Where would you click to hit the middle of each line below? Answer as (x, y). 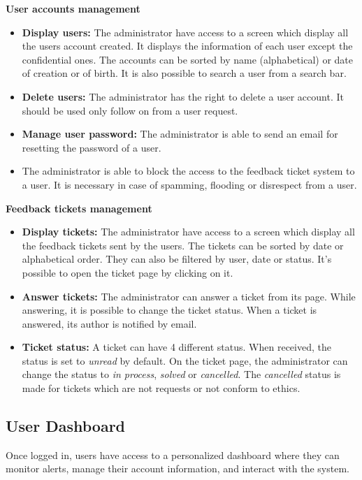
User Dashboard (66, 426)
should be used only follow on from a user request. (130, 110)
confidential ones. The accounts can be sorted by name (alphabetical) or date (187, 59)
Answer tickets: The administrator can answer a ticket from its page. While (189, 296)
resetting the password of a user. (92, 147)
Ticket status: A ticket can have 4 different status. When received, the (176, 347)
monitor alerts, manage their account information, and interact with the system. (178, 468)
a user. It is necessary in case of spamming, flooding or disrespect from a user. (189, 184)
